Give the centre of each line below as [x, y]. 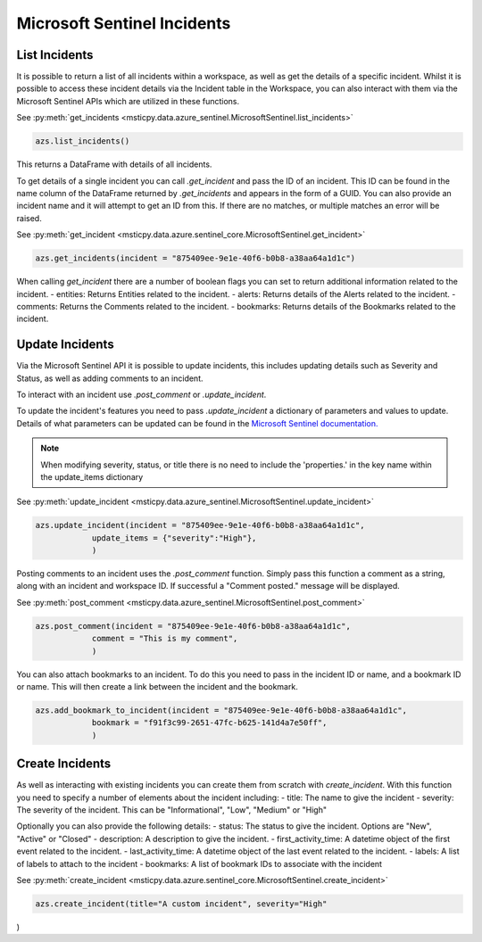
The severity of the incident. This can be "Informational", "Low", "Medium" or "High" [172, 810]
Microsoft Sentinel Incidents [124, 23]
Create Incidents [64, 764]
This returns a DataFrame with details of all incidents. [114, 164]
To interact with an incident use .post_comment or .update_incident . [141, 394]
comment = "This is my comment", [165, 639]
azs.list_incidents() [83, 141]
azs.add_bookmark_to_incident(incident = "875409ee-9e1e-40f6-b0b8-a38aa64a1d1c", [221, 710]
